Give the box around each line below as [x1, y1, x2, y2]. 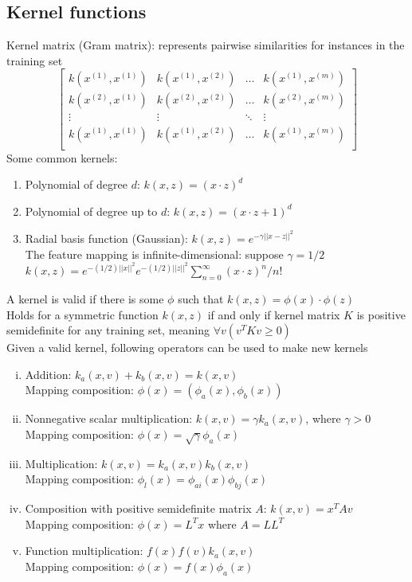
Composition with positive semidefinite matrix [25, 500, 252, 517]
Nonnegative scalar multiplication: [25, 410, 193, 427]
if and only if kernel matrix [207, 306, 340, 322]
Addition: [25, 365, 72, 382]
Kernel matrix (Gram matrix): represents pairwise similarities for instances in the [6, 37, 405, 53]
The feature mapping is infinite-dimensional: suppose [25, 245, 284, 262]
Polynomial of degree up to [25, 202, 158, 219]
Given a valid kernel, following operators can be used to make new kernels [6, 339, 368, 356]
